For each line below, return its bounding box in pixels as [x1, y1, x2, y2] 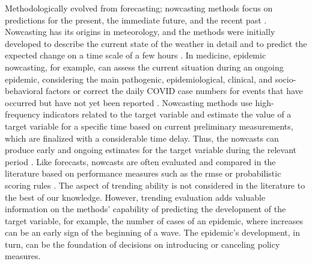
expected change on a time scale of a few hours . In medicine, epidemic [5, 49, 266, 61]
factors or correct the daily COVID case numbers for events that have [46, 84, 303, 97]
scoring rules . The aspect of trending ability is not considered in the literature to [5, 178, 305, 191]
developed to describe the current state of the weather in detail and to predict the [5, 37, 307, 49]
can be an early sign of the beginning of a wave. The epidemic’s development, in [5, 226, 300, 239]
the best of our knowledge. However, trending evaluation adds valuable [5, 190, 266, 203]
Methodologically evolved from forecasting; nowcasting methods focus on [5, 2, 273, 14]
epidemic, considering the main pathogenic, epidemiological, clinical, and [5, 72, 273, 85]
